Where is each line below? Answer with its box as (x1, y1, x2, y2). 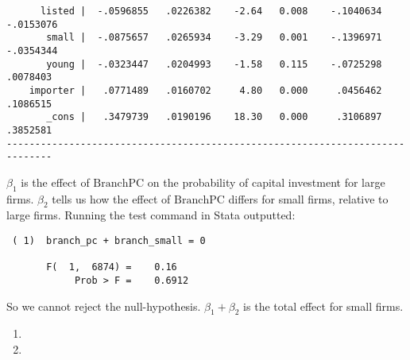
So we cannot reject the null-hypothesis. (6, 297, 201, 314)
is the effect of (21, 173, 90, 190)
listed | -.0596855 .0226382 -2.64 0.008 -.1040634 (40, 6, 382, 17)
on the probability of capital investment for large (147, 173, 385, 190)
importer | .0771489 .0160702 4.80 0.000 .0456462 (29, 84, 382, 96)
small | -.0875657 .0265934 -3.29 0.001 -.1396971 (46, 32, 382, 44)
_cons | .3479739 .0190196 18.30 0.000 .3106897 (46, 111, 382, 123)
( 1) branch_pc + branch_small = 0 (12, 235, 206, 247)
